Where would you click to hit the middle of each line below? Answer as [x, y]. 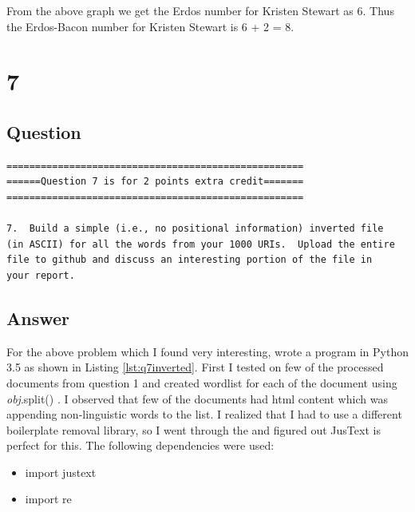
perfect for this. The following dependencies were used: [140, 445]
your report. [41, 275]
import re [48, 499]
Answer [38, 318]
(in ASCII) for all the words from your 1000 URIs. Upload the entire [201, 244]
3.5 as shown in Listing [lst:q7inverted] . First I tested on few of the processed [195, 367]
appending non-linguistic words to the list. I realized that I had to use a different [204, 414]
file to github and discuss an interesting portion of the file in [190, 260]
